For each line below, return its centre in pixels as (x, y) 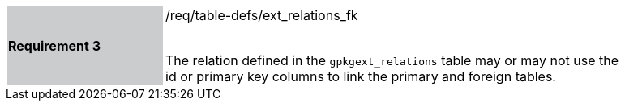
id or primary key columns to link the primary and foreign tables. (361, 76)
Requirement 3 (54, 46)
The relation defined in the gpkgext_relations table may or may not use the (392, 60)
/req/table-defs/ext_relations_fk (262, 15)
